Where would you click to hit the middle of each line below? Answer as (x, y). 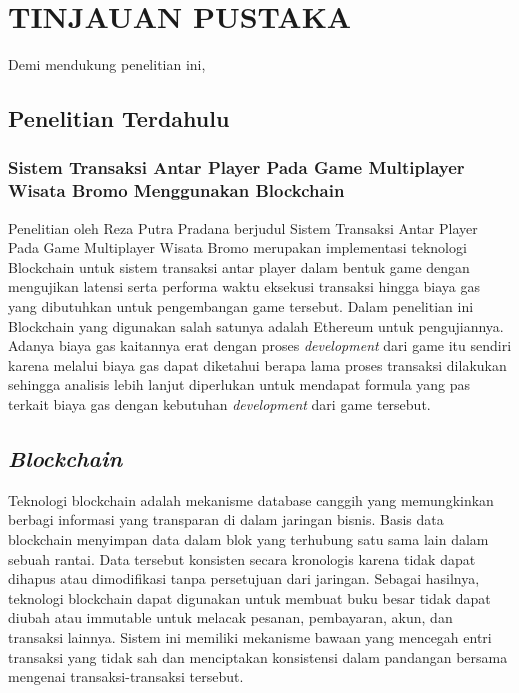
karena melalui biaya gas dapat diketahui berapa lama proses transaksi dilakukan (257, 364)
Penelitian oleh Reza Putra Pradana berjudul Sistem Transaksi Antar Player (243, 227)
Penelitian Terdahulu (119, 118)
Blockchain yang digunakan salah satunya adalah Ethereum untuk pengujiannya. (256, 325)
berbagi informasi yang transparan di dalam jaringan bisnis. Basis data (226, 519)
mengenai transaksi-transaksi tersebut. (126, 676)
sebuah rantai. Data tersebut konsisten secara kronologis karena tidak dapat (242, 558)
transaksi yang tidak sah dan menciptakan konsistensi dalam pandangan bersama (258, 656)
